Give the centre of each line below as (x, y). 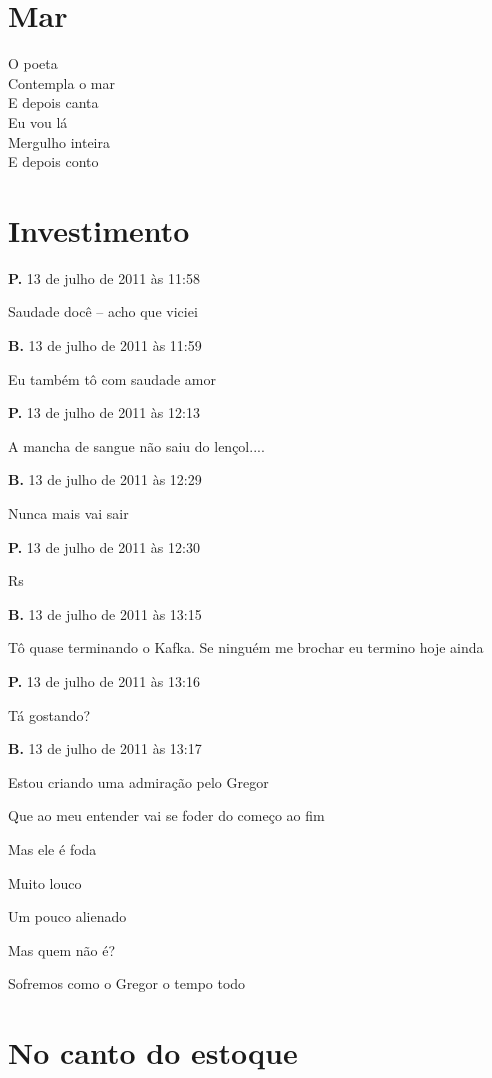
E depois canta (53, 102)
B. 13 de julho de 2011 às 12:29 (105, 479)
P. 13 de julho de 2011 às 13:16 (104, 680)
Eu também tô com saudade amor (112, 378)
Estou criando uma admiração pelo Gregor (138, 781)
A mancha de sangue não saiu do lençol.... (136, 445)
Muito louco (45, 882)
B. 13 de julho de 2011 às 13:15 (105, 613)
